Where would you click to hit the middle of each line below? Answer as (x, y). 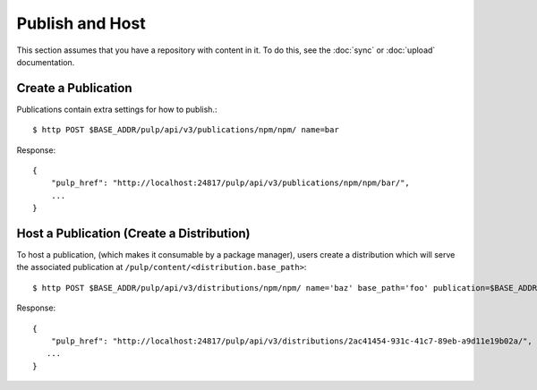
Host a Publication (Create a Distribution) (133, 233)
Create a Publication (75, 88)
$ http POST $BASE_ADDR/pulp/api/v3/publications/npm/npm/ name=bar (186, 130)
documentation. (46, 62)
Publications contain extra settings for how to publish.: (117, 109)
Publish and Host (81, 23)
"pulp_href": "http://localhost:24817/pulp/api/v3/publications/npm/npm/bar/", (230, 183)
